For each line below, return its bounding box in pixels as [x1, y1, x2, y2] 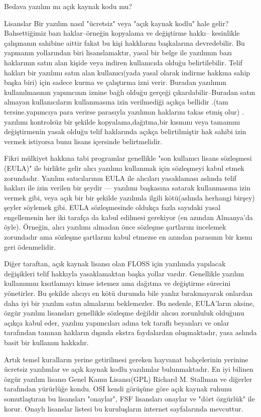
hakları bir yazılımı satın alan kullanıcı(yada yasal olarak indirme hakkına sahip [4, 67, 250, 77]
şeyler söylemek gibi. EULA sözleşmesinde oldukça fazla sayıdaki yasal [4, 202, 221, 213]
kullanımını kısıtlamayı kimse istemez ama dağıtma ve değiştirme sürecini [4, 278, 231, 288]
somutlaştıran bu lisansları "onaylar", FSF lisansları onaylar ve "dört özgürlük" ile [4, 393, 255, 403]
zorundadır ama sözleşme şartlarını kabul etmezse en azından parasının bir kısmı [4, 232, 252, 242]
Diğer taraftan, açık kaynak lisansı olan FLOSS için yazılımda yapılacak [4, 258, 226, 269]
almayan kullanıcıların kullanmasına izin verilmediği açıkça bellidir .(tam [4, 96, 228, 107]
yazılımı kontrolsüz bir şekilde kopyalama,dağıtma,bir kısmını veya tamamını [4, 116, 240, 127]
